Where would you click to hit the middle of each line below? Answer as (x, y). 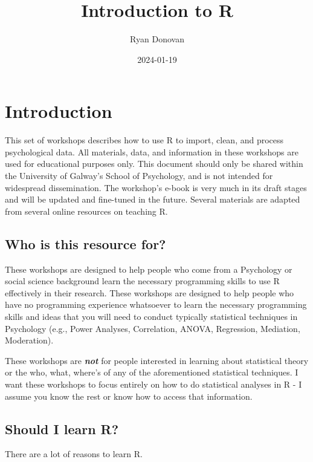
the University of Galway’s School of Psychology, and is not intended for (139, 176)
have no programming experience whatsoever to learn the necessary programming (156, 304)
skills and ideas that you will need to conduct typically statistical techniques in (151, 316)
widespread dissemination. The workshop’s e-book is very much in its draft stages (156, 187)
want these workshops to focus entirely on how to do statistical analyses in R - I (153, 384)
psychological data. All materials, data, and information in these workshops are (152, 151)
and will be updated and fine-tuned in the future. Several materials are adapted (153, 199)
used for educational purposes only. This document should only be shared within (154, 164)
